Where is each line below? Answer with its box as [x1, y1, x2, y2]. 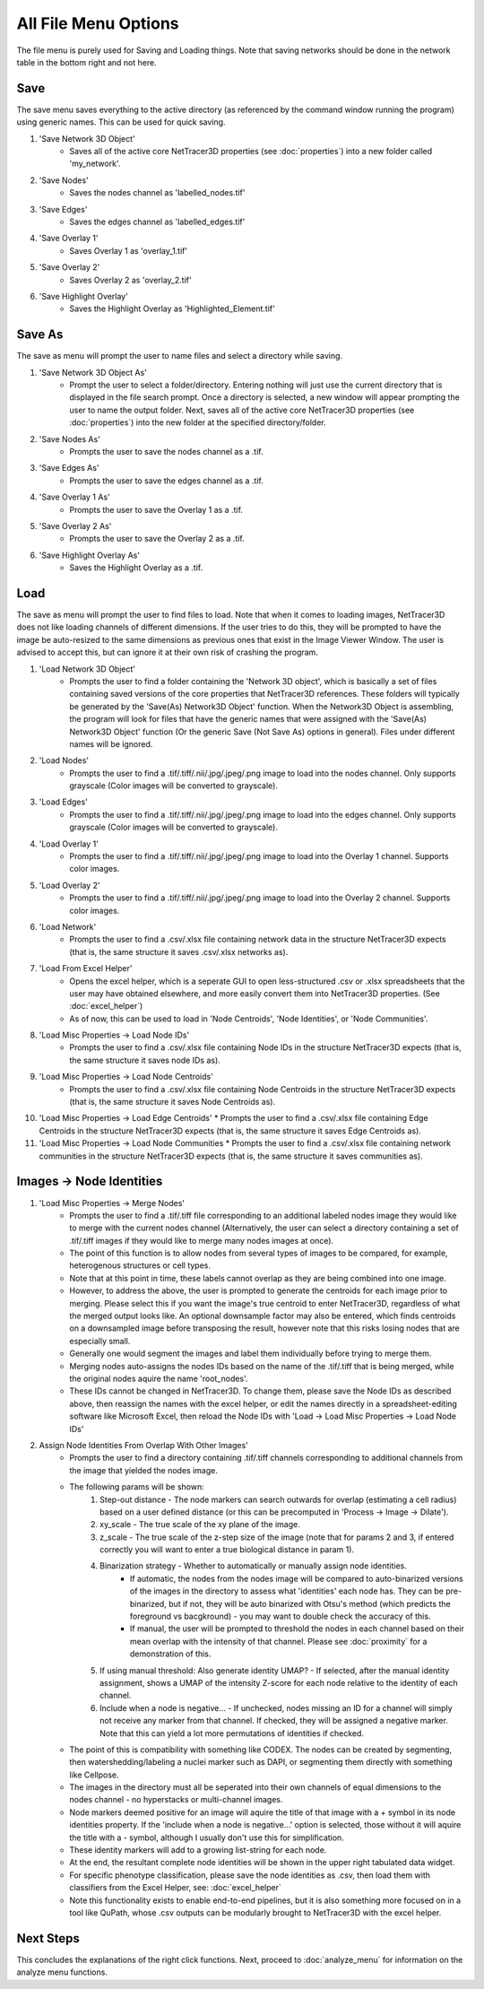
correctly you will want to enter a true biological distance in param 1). [99, 1544, 354, 1555]
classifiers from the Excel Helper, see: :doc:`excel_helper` [69, 1882, 281, 1893]
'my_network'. [69, 158, 121, 169]
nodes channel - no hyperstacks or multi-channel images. [69, 1794, 283, 1805]
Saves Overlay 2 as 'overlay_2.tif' [69, 274, 192, 285]
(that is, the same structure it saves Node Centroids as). [69, 1097, 276, 1107]
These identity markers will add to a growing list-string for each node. [69, 1845, 327, 1855]
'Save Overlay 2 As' [39, 520, 112, 531]
